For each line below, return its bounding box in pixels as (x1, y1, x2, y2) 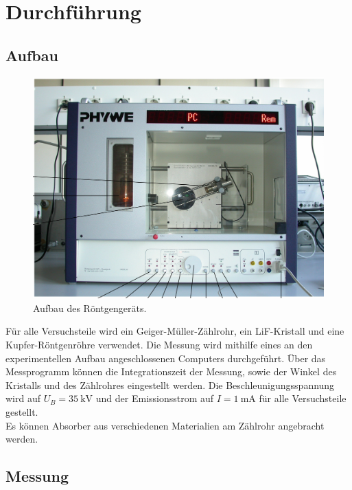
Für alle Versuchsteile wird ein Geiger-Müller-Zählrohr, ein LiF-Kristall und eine (5, 324, 344, 338)
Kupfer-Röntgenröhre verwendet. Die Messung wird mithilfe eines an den (5, 337, 313, 352)
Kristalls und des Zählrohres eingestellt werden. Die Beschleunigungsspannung (5, 377, 335, 392)
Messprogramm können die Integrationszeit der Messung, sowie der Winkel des (5, 364, 337, 379)
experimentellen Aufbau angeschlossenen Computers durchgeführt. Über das (5, 350, 326, 365)
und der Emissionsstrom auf (95, 391, 214, 405)
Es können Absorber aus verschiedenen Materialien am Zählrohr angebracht (5, 418, 325, 432)
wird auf (5, 391, 41, 405)
